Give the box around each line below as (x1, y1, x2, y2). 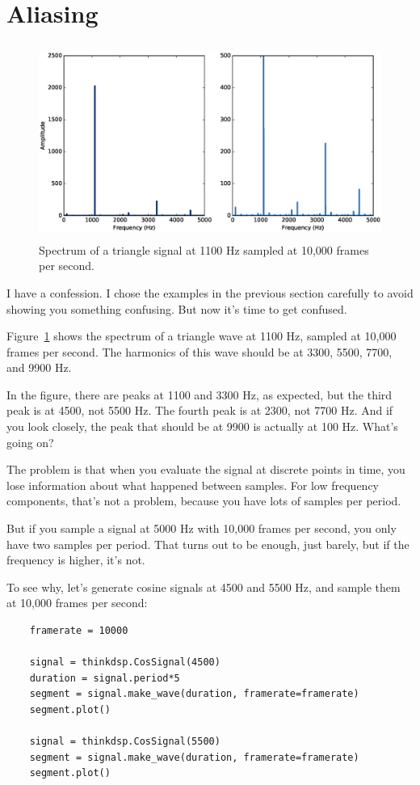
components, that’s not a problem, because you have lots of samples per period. (6, 492, 401, 509)
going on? (6, 433, 54, 450)
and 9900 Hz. (6, 359, 72, 376)
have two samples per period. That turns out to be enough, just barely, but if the (6, 535, 409, 552)
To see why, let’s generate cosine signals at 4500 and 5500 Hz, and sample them (6, 578, 401, 595)
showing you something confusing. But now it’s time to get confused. (6, 300, 347, 317)
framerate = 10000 (29, 625, 128, 636)
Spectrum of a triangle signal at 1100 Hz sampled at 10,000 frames (39, 241, 369, 258)
